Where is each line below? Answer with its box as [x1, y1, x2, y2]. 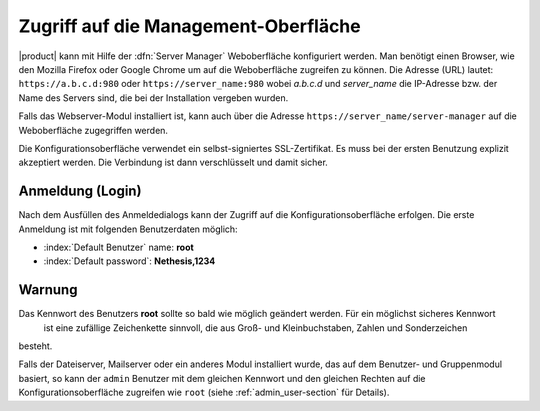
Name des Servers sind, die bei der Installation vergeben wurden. [18, 91, 289, 104]
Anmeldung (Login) [18, 183, 142, 200]
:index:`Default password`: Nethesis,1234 [43, 255, 216, 267]
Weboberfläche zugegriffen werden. [18, 124, 169, 136]
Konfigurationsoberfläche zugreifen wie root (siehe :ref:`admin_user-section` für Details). [18, 386, 390, 399]
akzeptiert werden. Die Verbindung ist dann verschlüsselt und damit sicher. [18, 156, 329, 169]
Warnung [18, 281, 78, 299]
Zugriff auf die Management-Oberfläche [18, 15, 361, 37]
